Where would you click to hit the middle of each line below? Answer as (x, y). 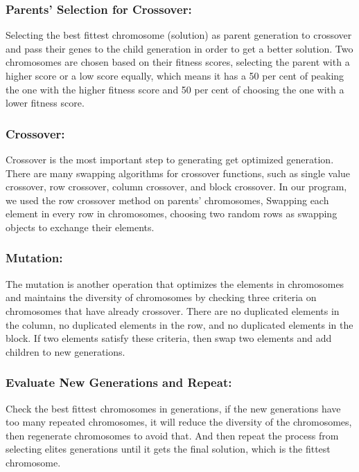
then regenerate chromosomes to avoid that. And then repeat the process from (172, 435)
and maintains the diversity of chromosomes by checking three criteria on (161, 297)
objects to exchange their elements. (80, 227)
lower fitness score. (45, 103)
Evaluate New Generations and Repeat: (119, 382)
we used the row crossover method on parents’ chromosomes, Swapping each (167, 200)
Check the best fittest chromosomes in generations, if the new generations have (173, 408)
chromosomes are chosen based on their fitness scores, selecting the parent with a (178, 62)
